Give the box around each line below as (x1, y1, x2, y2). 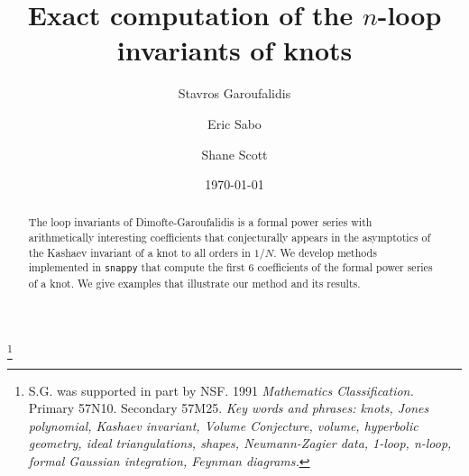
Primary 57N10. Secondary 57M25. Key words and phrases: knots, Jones (28, 398, 429, 417)
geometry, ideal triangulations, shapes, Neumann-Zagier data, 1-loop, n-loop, (28, 434, 452, 453)
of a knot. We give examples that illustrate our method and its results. (28, 275, 361, 290)
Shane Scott (201, 144, 268, 163)
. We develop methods (273, 244, 377, 260)
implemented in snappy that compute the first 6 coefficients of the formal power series (28, 260, 433, 275)
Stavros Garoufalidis (178, 84, 291, 103)
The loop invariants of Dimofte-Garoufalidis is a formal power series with (28, 215, 372, 230)
